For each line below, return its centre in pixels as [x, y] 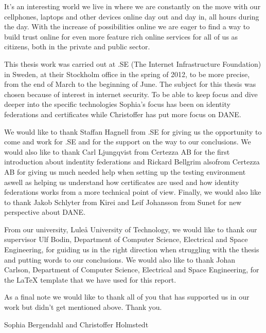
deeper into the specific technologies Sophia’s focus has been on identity [117, 104]
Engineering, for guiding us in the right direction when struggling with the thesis [132, 249]
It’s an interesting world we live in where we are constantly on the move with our [132, 6]
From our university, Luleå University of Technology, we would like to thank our [131, 229]
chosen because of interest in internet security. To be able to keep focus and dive [131, 94]
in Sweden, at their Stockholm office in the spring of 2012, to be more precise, [127, 74]
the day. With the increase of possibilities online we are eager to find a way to [127, 26]
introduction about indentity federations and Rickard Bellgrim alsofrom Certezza [132, 162]
